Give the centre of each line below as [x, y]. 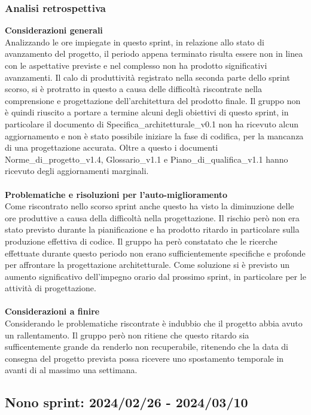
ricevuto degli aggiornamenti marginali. [77, 171]
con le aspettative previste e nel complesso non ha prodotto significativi [136, 65]
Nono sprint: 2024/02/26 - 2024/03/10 [126, 402]
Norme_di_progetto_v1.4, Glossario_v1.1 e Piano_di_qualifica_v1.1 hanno [147, 159]
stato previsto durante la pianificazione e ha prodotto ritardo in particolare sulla [152, 229]
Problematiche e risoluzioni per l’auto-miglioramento [116, 194]
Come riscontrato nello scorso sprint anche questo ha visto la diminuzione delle [150, 206]
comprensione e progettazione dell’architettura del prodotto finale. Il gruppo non [153, 100]
